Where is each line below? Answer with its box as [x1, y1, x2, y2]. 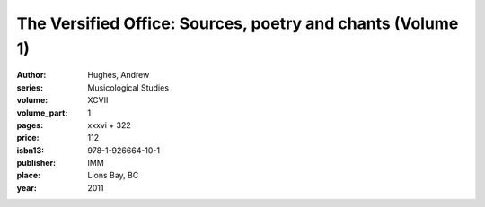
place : [16, 170, 41, 181]
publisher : [16, 158, 57, 168]
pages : [16, 119, 44, 130]
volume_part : [16, 108, 68, 118]
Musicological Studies [87, 82, 170, 93]
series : [16, 82, 44, 93]
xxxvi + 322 [87, 119, 132, 130]
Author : [16, 70, 47, 81]
